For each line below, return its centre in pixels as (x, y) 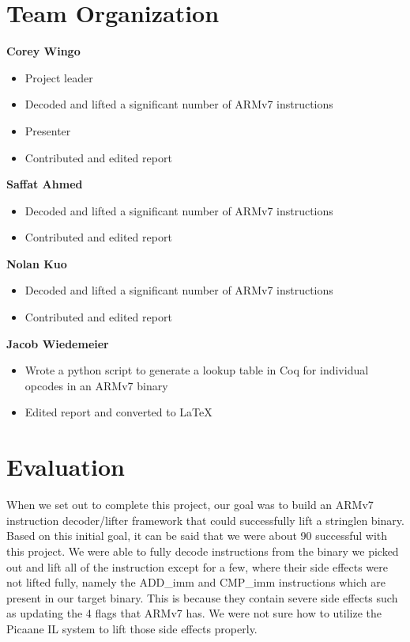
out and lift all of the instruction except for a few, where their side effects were (197, 566)
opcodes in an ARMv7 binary (96, 385)
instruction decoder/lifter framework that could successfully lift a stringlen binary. (205, 520)
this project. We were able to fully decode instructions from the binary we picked (203, 551)
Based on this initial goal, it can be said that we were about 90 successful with (197, 536)
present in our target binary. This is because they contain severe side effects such (202, 597)
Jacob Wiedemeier (58, 343)
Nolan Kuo (37, 263)
